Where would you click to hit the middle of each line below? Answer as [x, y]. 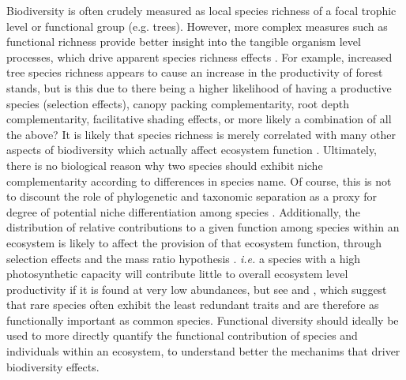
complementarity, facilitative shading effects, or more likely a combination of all [199, 119]
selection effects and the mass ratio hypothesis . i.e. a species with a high [184, 258]
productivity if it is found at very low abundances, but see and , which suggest [197, 289]
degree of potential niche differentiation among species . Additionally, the [183, 211]
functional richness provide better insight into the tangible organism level [184, 41]
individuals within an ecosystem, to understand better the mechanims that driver [203, 351]
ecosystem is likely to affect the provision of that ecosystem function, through [194, 242]
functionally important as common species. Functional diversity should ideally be [203, 320]
